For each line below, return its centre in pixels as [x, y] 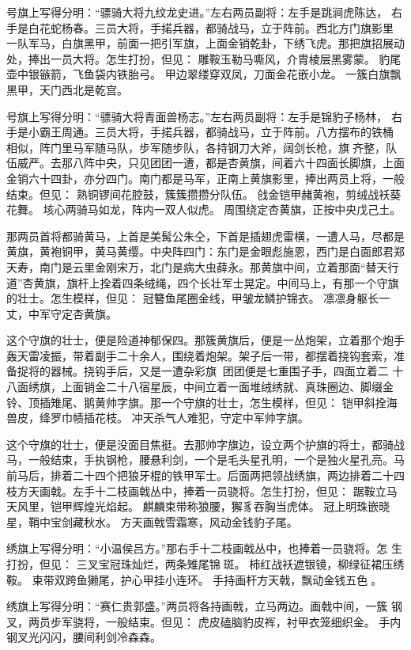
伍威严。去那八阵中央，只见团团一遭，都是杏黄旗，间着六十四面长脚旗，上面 [205, 163]
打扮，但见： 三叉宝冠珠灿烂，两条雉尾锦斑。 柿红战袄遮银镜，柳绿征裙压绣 [205, 564]
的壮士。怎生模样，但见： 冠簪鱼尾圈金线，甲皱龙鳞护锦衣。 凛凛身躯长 [193, 298]
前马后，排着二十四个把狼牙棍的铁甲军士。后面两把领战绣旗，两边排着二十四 [205, 475]
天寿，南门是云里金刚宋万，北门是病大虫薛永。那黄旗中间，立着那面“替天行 [203, 266]
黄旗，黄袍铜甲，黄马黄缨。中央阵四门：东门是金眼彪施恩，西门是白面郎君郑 [205, 251]
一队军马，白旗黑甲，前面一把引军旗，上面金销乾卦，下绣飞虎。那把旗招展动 [205, 43]
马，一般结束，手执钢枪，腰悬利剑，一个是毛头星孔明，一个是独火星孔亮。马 [205, 460]
